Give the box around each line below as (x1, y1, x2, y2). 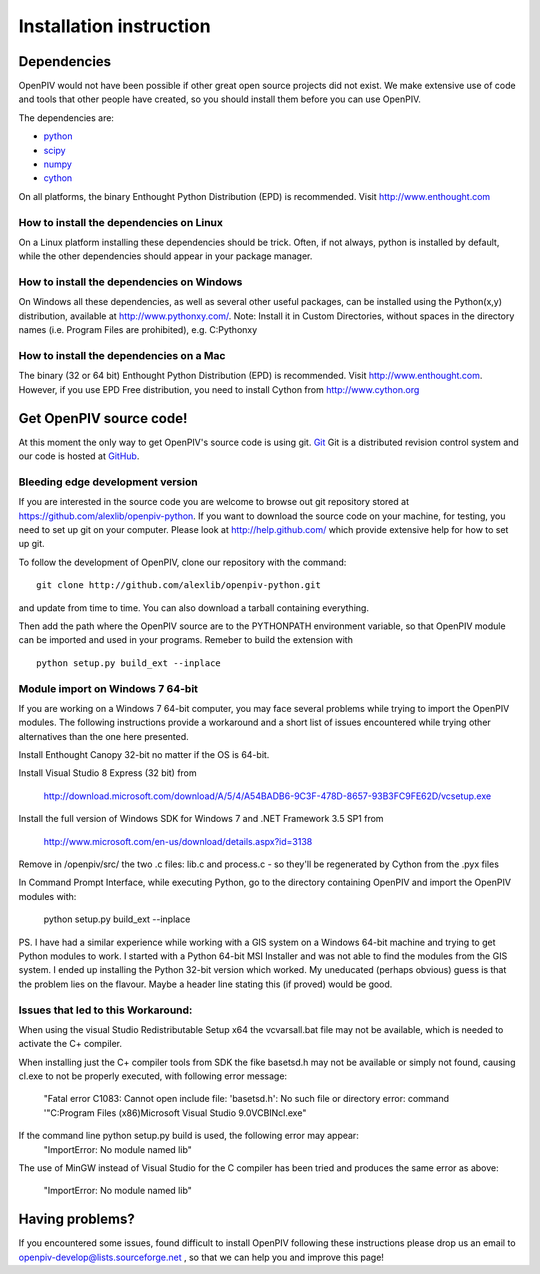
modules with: (18, 890, 77, 902)
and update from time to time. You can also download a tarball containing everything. (18, 601, 370, 614)
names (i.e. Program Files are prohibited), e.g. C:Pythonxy (18, 324, 258, 336)
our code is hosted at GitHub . (18, 450, 140, 462)
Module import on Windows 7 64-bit (18, 681, 199, 695)
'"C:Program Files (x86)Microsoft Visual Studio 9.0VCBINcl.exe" (43, 1106, 307, 1119)
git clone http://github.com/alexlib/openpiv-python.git (36, 580, 322, 591)
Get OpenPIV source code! (18, 410, 188, 427)
